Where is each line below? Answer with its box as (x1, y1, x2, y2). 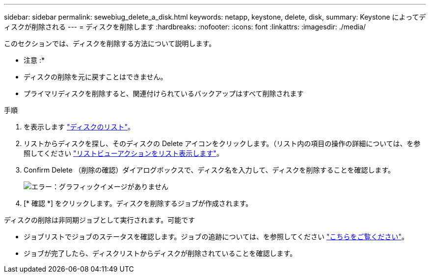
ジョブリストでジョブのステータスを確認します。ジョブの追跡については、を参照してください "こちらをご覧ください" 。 (24, 232, 409, 241)
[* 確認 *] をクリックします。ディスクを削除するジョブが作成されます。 (24, 199, 253, 207)
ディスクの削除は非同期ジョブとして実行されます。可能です (4, 216, 195, 224)
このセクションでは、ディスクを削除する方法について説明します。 (4, 39, 216, 48)
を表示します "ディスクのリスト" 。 (24, 123, 134, 131)
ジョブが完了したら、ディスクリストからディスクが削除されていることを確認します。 (24, 249, 297, 257)
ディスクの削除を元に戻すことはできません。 (24, 73, 167, 81)
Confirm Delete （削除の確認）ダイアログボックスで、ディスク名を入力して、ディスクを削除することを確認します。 (24, 166, 395, 174)
